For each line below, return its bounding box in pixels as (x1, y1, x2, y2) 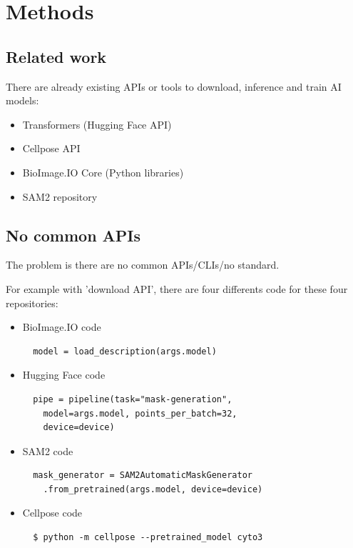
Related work (6, 45, 107, 67)
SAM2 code (22, 443, 73, 458)
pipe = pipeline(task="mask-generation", (33, 394, 232, 404)
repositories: (6, 295, 58, 310)
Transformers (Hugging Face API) (22, 116, 172, 131)
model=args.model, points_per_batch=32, (43, 408, 237, 419)
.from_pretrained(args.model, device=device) (43, 484, 263, 494)
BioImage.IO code (22, 319, 101, 334)
